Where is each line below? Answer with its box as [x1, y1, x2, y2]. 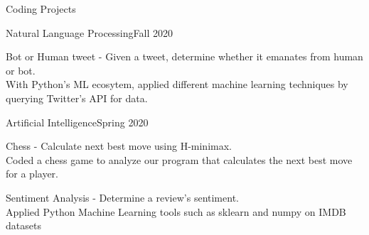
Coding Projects [6, 1, 76, 16]
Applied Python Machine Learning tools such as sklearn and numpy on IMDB [6, 204, 346, 219]
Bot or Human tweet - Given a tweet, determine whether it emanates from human [6, 49, 363, 64]
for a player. [6, 166, 58, 181]
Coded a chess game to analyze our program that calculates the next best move [6, 152, 353, 167]
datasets [6, 218, 41, 233]
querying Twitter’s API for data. [6, 90, 148, 105]
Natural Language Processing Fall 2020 [6, 25, 173, 40]
